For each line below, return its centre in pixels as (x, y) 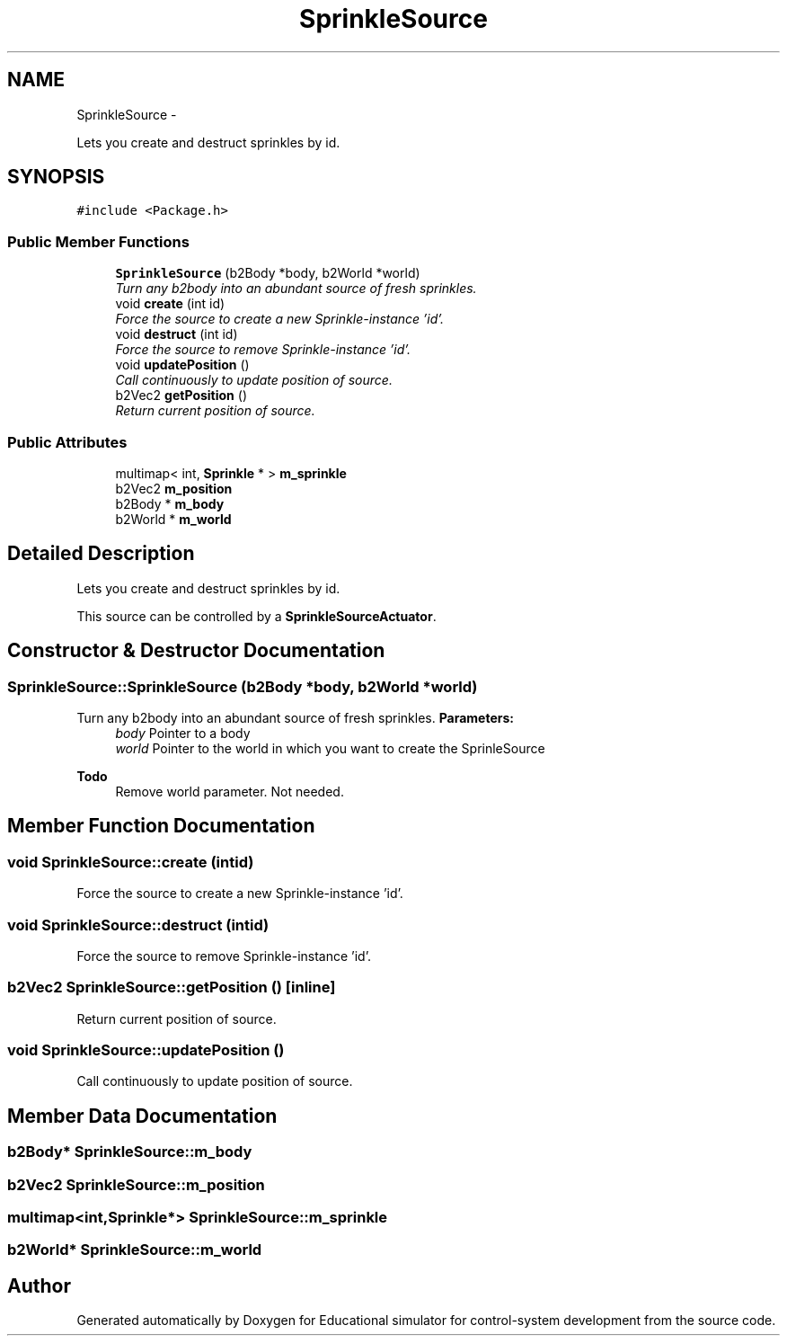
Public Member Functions (98, 241)
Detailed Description (101, 554)
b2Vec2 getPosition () (181, 396)
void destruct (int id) (177, 334)
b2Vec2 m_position (174, 488)
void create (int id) (170, 304)
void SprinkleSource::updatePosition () (146, 1050)
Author (39, 1285)
